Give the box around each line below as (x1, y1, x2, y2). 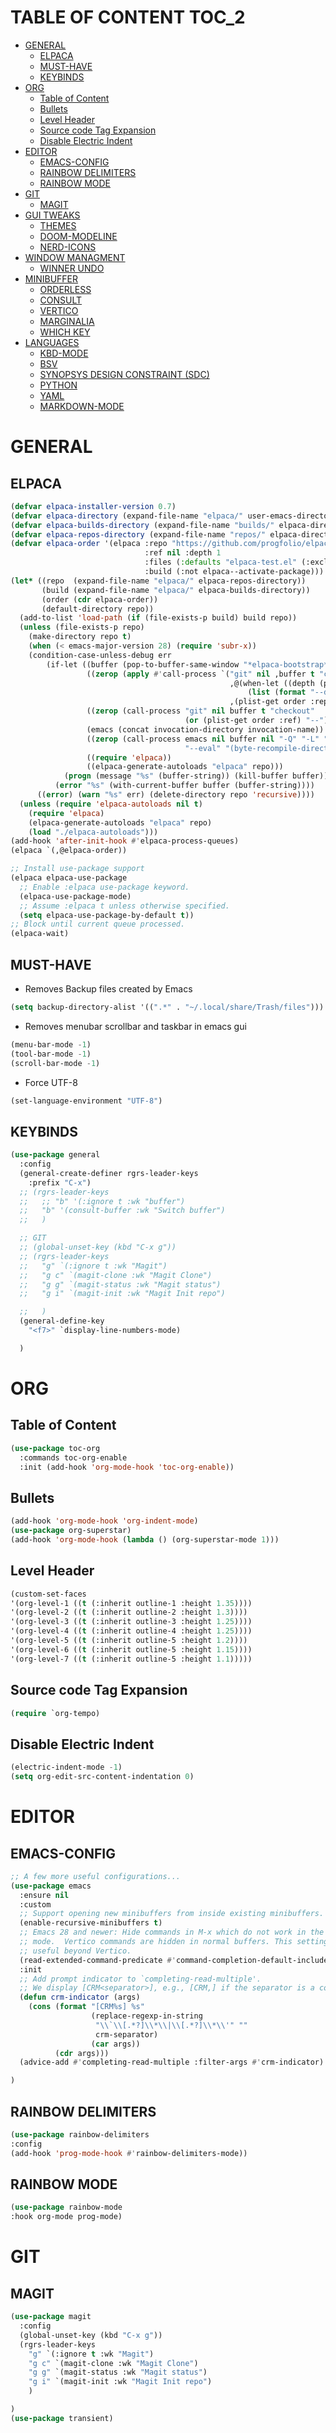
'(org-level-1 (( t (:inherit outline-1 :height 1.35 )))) (10, 1598, 253, 1608)
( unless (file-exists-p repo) (19, 622, 145, 633)
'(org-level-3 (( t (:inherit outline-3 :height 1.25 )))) (10, 1617, 253, 1627)
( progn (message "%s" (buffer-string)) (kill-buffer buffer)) (63, 771, 329, 781)
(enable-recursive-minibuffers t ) (19, 1918, 163, 1928)
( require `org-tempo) (10, 1708, 101, 1718)
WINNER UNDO (39, 262, 105, 274)
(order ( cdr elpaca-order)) (41, 594, 159, 605)
